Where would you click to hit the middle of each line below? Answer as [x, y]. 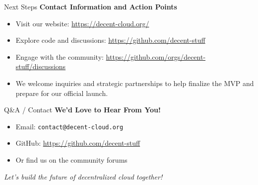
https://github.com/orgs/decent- [156, 56]
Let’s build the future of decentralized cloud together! [83, 176]
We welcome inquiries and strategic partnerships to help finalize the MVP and [135, 83]
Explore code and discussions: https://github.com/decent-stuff [110, 40]
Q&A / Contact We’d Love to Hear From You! [82, 110]
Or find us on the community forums [71, 160]
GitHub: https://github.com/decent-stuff [78, 143]
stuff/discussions [41, 66]
